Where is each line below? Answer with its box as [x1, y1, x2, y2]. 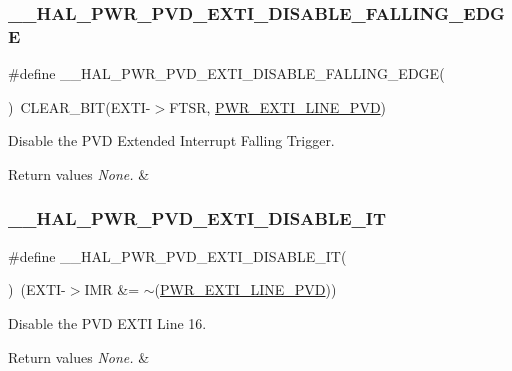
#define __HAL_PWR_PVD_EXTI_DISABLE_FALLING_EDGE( [8, 63, 445, 84]
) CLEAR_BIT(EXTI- [8, 96, 151, 117]
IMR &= [84, 279, 140, 300]
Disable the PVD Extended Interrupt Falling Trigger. [8, 130, 335, 151]
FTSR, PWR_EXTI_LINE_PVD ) [169, 96, 387, 117]
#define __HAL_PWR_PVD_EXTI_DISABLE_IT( [8, 245, 347, 266]
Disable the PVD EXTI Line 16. [8, 312, 207, 333]
